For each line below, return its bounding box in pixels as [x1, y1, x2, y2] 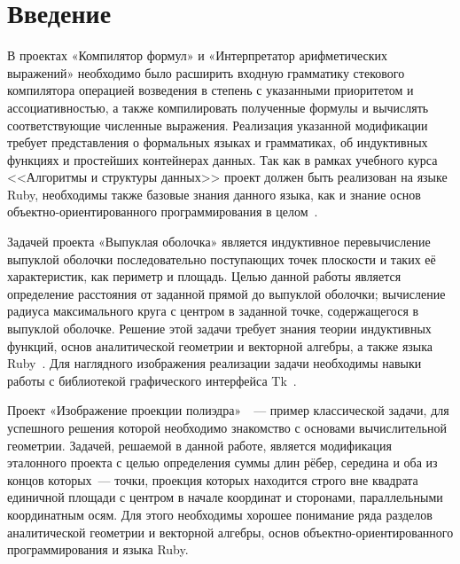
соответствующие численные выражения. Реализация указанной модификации [7, 115, 428, 134]
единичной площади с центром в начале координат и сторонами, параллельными [7, 488, 443, 506]
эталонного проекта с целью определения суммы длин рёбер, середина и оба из [7, 453, 438, 472]
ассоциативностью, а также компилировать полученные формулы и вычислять [7, 98, 429, 116]
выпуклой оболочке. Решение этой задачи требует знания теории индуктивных [7, 319, 432, 338]
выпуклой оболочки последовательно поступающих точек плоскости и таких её [7, 249, 436, 268]
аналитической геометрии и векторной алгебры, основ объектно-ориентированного [7, 522, 454, 541]
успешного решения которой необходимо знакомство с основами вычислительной [7, 419, 447, 436]
